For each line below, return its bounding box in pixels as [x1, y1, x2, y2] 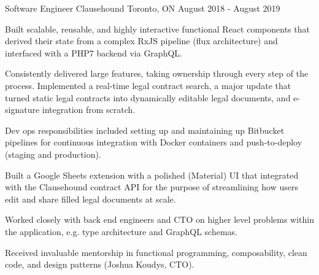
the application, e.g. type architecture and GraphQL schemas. [5, 225, 237, 238]
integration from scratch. [42, 103, 136, 116]
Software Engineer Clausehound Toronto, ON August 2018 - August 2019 [5, 2, 280, 14]
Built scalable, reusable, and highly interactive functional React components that [5, 22, 310, 35]
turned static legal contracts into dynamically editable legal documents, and [5, 91, 291, 104]
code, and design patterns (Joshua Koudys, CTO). [5, 258, 194, 271]
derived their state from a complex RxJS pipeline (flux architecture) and [5, 34, 278, 47]
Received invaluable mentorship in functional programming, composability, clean [5, 246, 307, 258]
